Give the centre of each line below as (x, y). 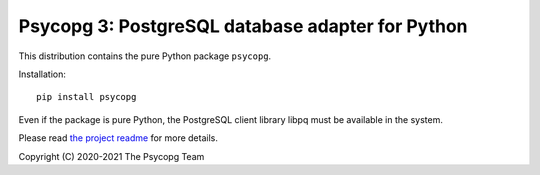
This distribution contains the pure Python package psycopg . (145, 56)
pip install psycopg (86, 97)
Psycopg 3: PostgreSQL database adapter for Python (243, 26)
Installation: (42, 74)
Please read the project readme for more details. (118, 138)
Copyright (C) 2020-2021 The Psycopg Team (111, 156)
